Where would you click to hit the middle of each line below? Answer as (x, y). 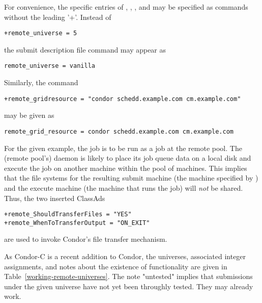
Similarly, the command (41, 82)
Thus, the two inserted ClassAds (55, 198)
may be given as (29, 115)
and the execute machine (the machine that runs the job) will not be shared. (124, 187)
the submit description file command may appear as (85, 49)
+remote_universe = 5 (41, 33)
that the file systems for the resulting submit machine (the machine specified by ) (131, 178)
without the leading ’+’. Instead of (58, 17)
